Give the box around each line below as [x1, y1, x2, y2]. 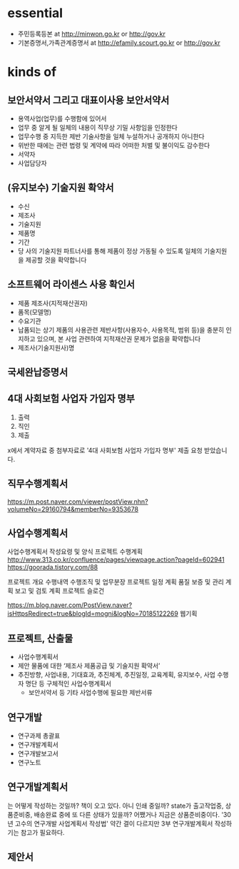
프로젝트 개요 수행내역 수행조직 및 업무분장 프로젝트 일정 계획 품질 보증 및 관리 [7, 578, 225, 586]
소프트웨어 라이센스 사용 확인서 [7, 278, 136, 290]
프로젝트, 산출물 [7, 632, 73, 644]
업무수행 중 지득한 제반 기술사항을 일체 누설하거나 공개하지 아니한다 [17, 132, 205, 141]
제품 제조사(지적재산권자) [17, 298, 88, 308]
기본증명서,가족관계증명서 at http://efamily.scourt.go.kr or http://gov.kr [17, 38, 221, 47]
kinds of [7, 64, 57, 80]
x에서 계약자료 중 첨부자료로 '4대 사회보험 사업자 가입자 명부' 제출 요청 [7, 446, 203, 454]
